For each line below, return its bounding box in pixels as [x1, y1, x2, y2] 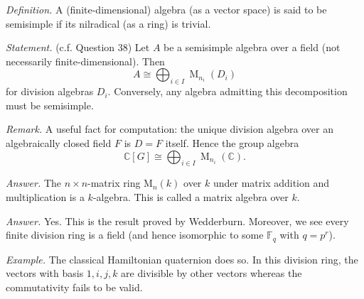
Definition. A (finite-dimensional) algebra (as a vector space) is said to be [6, 2, 327, 16]
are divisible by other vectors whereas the [121, 266, 302, 281]
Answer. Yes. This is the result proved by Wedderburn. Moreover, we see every [6, 213, 349, 228]
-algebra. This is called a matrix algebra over [92, 189, 289, 204]
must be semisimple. [6, 97, 94, 112]
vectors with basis [6, 266, 84, 281]
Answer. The [6, 175, 62, 190]
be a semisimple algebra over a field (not [164, 40, 341, 55]
